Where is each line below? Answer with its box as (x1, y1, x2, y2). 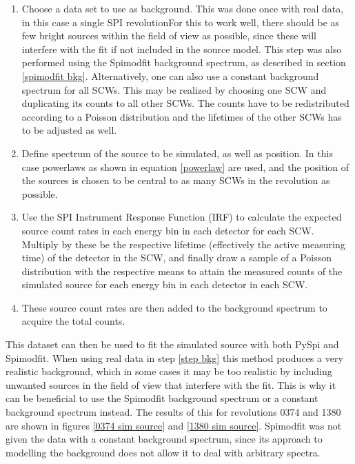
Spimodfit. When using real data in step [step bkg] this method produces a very (6, 350, 343, 365)
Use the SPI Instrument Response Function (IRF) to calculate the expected (21, 210, 342, 224)
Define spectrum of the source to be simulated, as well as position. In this (21, 145, 333, 160)
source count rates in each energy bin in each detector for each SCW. (21, 223, 314, 237)
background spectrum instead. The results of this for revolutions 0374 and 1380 (6, 405, 341, 419)
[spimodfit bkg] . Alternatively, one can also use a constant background (21, 68, 319, 83)
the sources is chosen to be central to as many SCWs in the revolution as (21, 173, 330, 188)
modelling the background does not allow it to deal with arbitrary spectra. (6, 445, 321, 459)
